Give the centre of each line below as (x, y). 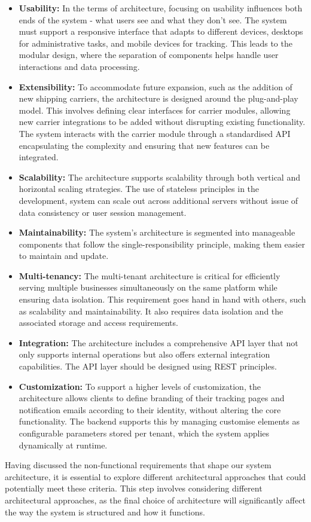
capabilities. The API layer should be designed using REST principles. (148, 366)
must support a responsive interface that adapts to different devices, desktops (161, 31)
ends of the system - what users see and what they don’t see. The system (153, 19)
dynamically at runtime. (63, 445)
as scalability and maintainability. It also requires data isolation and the (151, 311)
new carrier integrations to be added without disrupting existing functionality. (162, 122)
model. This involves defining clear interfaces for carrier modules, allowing (155, 110)
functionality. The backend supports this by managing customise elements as (159, 421)
